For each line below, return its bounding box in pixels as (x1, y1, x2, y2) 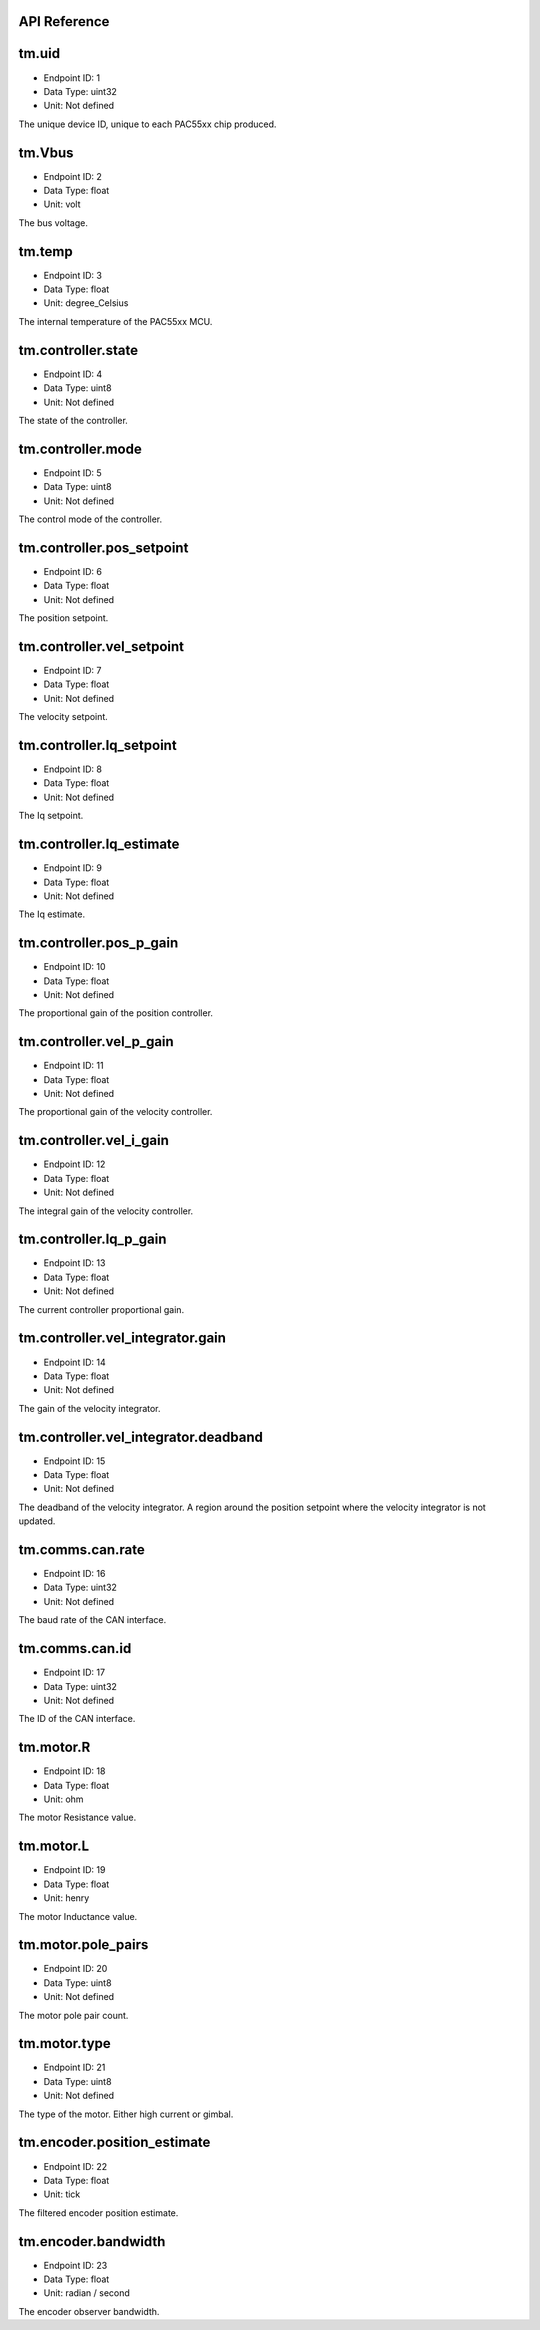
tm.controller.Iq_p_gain (18, 1231, 167, 1248)
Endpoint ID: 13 (43, 1257, 106, 1269)
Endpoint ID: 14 (43, 1356, 106, 1368)
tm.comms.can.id (18, 1640, 132, 1657)
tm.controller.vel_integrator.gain (18, 1330, 227, 1347)
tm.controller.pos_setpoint (18, 539, 189, 556)
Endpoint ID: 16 (43, 1568, 106, 1580)
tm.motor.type (18, 2035, 112, 2052)
